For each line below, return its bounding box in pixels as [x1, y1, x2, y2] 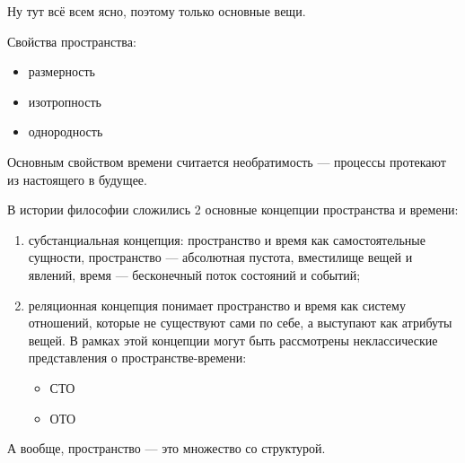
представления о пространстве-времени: [28, 348, 247, 367]
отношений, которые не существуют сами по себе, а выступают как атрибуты [28, 313, 452, 332]
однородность [28, 122, 103, 141]
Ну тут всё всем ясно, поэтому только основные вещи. [7, 2, 306, 20]
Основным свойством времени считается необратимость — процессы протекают [7, 152, 446, 170]
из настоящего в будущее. [7, 170, 147, 188]
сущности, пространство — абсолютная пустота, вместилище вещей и [28, 248, 413, 266]
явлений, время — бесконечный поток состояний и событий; [28, 265, 361, 284]
